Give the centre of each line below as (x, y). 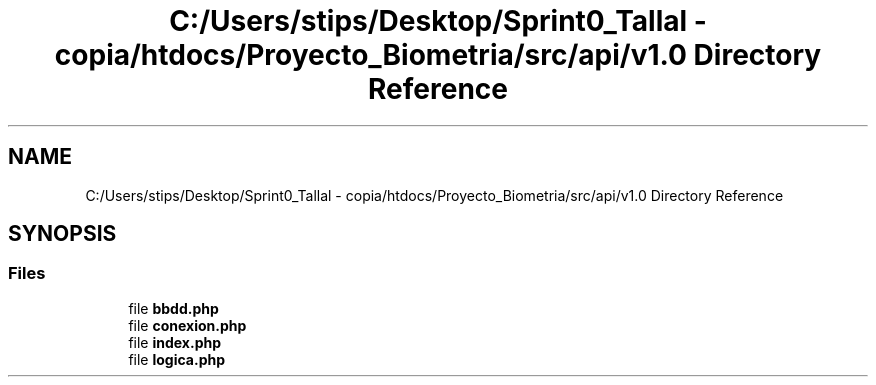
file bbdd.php (173, 308)
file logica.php (177, 359)
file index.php (175, 342)
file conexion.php (187, 325)
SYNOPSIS (62, 234)
